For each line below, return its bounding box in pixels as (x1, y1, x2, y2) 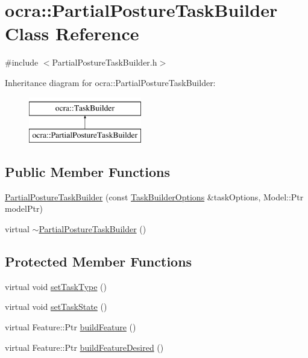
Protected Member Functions (5, 252, 192, 271)
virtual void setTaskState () (5, 300, 107, 313)
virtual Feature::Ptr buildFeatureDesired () (5, 341, 164, 353)
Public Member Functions (5, 162, 170, 181)
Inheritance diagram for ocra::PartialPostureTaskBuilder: (5, 76, 216, 88)
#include (5, 56, 39, 69)
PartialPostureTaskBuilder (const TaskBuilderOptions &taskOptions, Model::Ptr (5, 190, 304, 203)
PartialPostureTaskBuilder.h (52, 56, 157, 69)
